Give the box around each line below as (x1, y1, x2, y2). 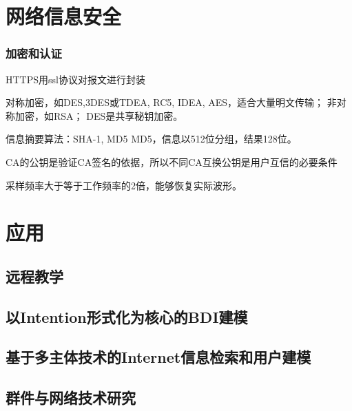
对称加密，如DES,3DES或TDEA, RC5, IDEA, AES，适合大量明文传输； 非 (6, 95, 337, 109)
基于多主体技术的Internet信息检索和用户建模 (6, 346, 311, 368)
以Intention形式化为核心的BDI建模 (6, 306, 248, 327)
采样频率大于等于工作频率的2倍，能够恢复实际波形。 (6, 178, 242, 192)
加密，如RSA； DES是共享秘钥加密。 (14, 108, 183, 123)
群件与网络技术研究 (6, 387, 136, 408)
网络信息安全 (6, 2, 122, 30)
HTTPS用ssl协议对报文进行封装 (6, 72, 145, 86)
